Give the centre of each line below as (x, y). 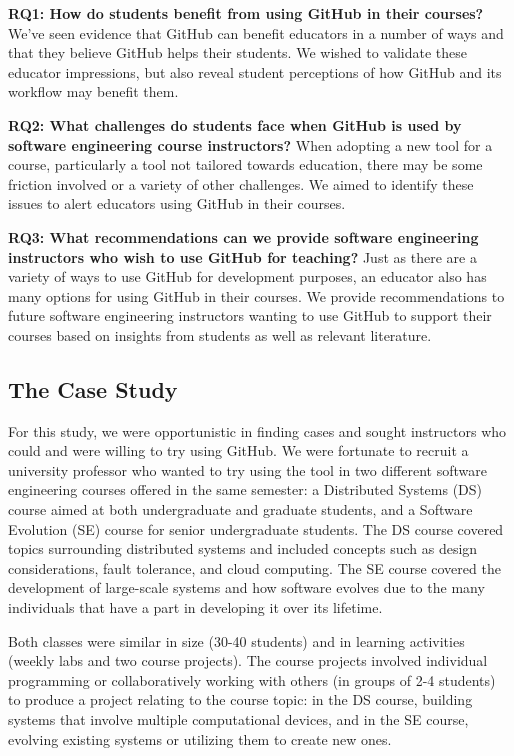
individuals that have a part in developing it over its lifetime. (195, 607)
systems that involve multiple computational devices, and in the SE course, (238, 719)
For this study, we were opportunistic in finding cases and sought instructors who (257, 430)
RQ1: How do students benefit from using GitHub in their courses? (246, 13)
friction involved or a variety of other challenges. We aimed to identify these (241, 183)
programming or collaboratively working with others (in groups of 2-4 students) (252, 679)
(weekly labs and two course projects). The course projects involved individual (248, 660)
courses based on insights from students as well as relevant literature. (220, 334)
